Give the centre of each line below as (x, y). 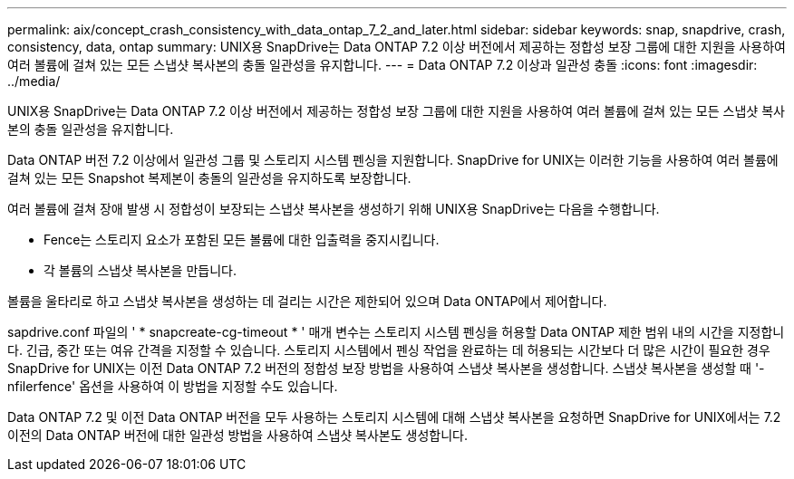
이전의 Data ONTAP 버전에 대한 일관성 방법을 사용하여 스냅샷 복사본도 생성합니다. (237, 435)
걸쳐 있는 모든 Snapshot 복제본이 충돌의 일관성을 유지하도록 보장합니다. (209, 178)
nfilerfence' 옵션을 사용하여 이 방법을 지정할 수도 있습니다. (173, 386)
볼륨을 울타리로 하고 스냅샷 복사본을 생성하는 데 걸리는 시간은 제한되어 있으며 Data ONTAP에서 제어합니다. (307, 301)
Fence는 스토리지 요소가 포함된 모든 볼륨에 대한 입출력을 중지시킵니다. (242, 239)
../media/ (34, 81)
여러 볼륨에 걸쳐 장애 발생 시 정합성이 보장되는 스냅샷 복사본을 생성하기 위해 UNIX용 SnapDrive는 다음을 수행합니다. (334, 209)
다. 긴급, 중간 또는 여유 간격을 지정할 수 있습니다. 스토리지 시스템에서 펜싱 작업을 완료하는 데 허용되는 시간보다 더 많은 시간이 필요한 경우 (389, 350)
